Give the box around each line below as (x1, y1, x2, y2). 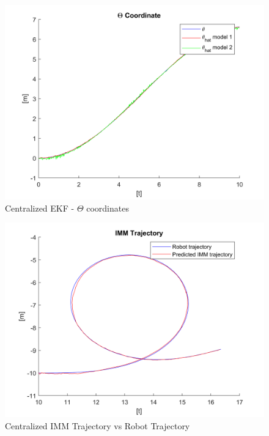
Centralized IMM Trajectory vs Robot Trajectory (5, 419, 190, 432)
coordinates (86, 201, 129, 214)
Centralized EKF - (5, 201, 75, 214)
